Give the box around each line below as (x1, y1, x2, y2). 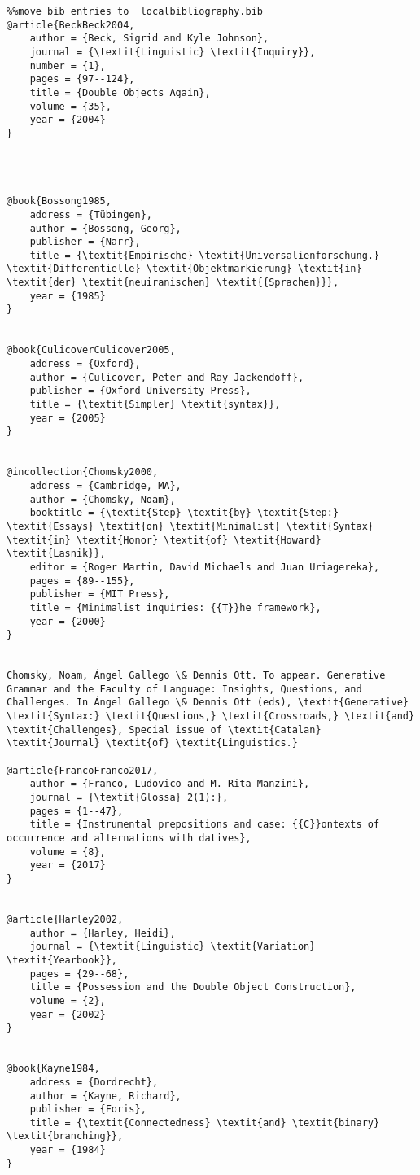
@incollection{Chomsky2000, (7, 466, 159, 478)
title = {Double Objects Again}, (29, 86, 211, 98)
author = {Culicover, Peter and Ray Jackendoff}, (29, 371, 304, 383)
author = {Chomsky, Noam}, (29, 493, 176, 505)
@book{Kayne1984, (7, 1063, 100, 1075)
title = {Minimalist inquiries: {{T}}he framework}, (29, 601, 322, 614)
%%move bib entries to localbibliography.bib (7, 6, 263, 17)
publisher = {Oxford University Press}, (29, 385, 252, 397)
